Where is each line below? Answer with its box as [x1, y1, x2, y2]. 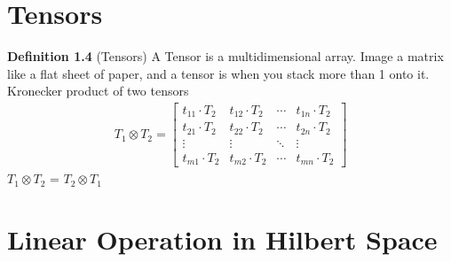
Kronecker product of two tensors [7, 81, 189, 100]
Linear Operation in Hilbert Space [7, 221, 438, 258]
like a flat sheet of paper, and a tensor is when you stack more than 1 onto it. [7, 64, 430, 82]
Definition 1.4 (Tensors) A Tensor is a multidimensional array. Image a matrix [7, 47, 444, 65]
